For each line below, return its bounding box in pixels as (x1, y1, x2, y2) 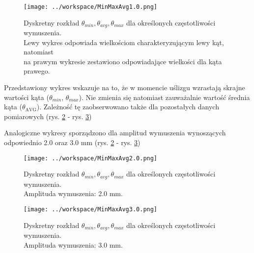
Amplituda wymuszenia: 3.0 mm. (24, 239, 123, 250)
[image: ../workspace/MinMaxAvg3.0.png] (24, 205, 158, 213)
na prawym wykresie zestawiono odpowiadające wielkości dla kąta (24, 56, 222, 66)
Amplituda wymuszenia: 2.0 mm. (24, 188, 123, 199)
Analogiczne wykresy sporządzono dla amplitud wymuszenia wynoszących (4, 127, 226, 138)
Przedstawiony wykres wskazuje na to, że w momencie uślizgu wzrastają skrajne (4, 82, 245, 93)
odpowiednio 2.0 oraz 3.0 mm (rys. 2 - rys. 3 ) (4, 137, 141, 148)
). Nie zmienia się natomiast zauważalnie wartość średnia (79, 92, 250, 102)
